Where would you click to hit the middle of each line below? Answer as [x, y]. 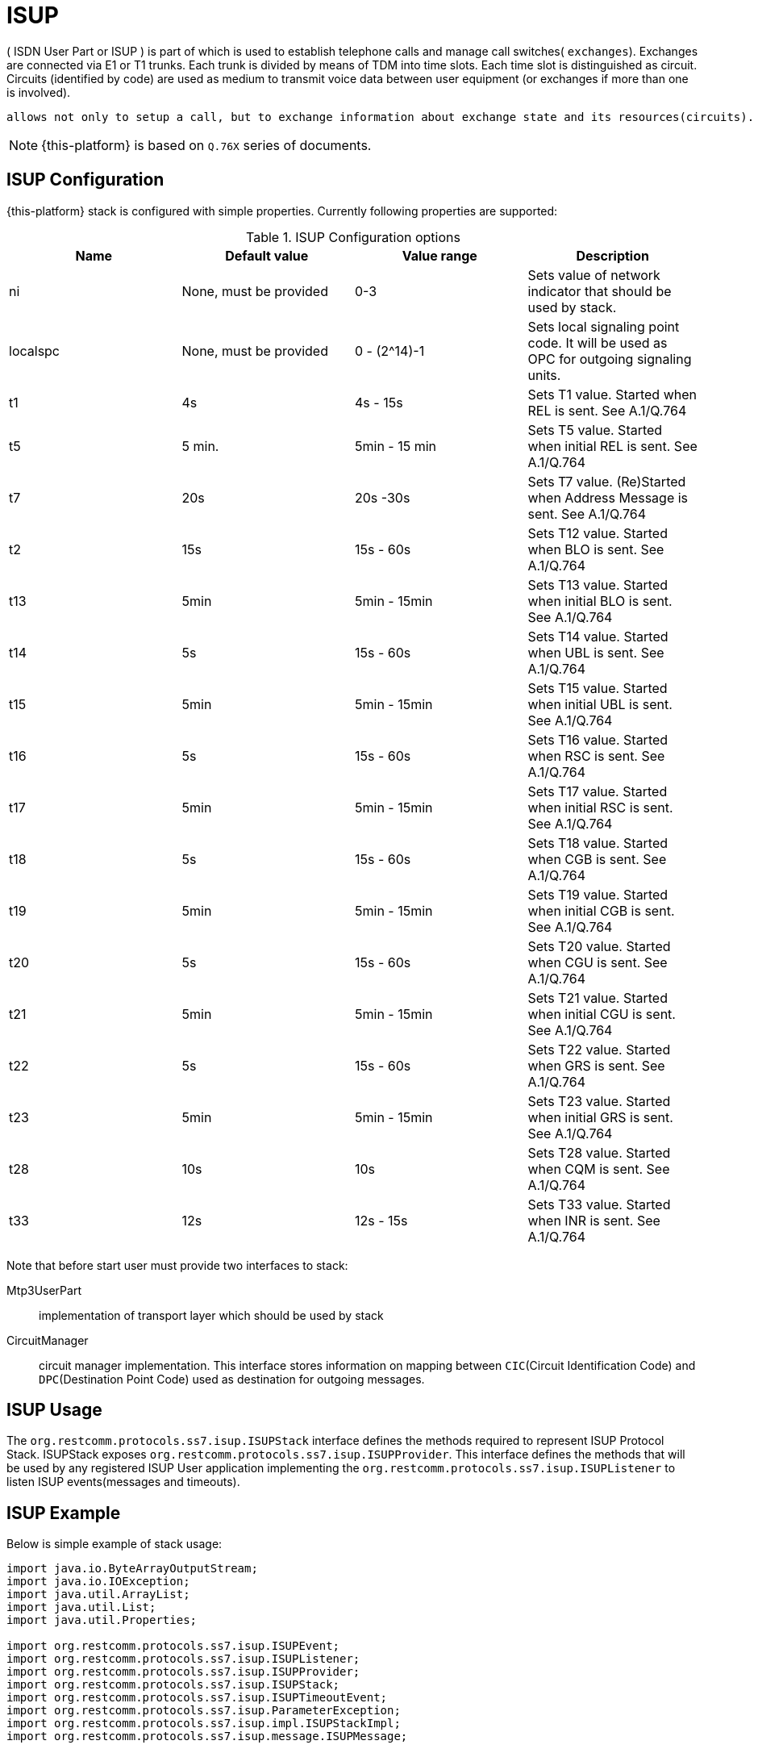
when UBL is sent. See [596, 652]
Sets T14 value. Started [598, 636]
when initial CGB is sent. [601, 910]
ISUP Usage [54, 1410]
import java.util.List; [81, 1607]
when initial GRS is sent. [600, 1117]
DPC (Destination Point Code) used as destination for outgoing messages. [232, 1379]
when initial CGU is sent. [602, 1014]
